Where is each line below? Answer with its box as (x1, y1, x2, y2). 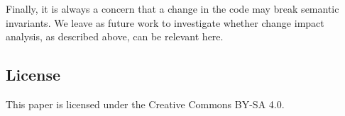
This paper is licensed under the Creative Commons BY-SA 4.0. (6, 96, 285, 111)
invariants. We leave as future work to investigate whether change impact (6, 15, 324, 30)
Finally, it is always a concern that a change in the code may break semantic (6, 1, 339, 16)
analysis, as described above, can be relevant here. (6, 29, 224, 44)
